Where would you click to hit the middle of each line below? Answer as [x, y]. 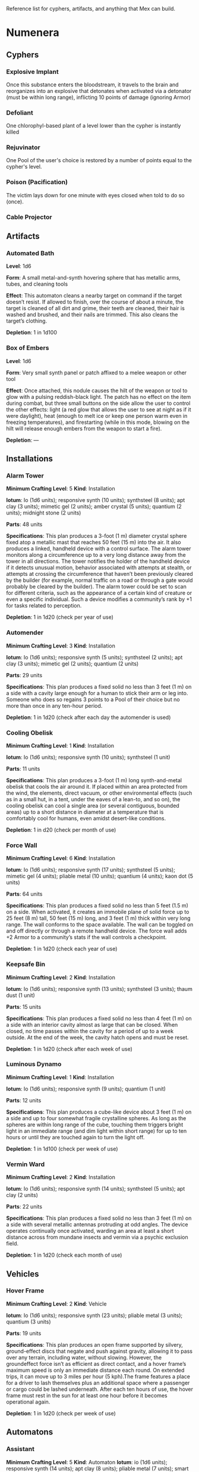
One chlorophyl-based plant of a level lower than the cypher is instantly [94, 126]
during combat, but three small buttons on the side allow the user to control [98, 403]
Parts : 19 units [24, 1333]
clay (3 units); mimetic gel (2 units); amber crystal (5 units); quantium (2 [94, 507]
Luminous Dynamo [34, 1064]
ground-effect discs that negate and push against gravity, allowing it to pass [99, 1351]
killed [13, 132]
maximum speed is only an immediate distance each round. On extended [95, 1370]
